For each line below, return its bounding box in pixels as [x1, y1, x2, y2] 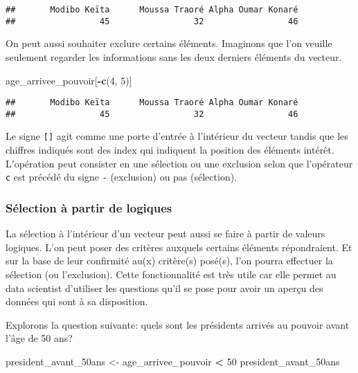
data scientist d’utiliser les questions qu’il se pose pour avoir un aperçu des [6, 280, 323, 295]
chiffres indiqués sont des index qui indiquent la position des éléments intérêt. [6, 143, 334, 157]
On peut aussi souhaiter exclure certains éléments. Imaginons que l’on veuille [6, 36, 332, 51]
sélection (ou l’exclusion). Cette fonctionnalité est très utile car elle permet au [6, 266, 337, 281]
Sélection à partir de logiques [6, 199, 172, 216]
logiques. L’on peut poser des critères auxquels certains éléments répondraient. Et [6, 239, 352, 254]
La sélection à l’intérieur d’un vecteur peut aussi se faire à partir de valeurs [6, 226, 325, 241]
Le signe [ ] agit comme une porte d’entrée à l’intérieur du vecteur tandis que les [6, 129, 348, 143]
